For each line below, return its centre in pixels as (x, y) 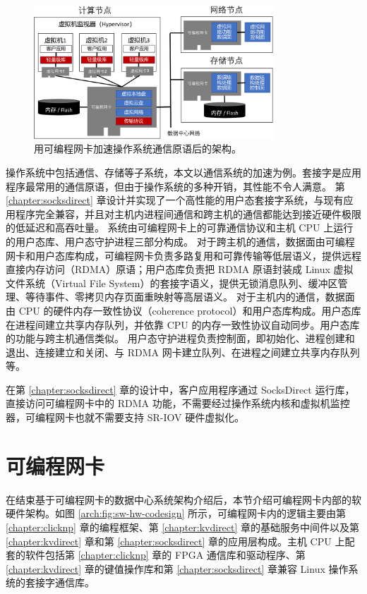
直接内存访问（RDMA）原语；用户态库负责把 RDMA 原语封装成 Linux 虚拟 (180, 269)
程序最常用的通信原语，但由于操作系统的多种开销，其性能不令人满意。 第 (175, 186)
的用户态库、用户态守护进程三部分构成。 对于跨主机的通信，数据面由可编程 (180, 241)
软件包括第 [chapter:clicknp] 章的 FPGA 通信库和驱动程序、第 (165, 555)
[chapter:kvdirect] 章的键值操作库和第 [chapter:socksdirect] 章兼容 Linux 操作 (177, 568)
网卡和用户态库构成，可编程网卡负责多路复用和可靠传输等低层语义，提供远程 (183, 255)
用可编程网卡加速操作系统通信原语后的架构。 (138, 148)
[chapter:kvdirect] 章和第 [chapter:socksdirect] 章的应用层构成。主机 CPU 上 (175, 541)
